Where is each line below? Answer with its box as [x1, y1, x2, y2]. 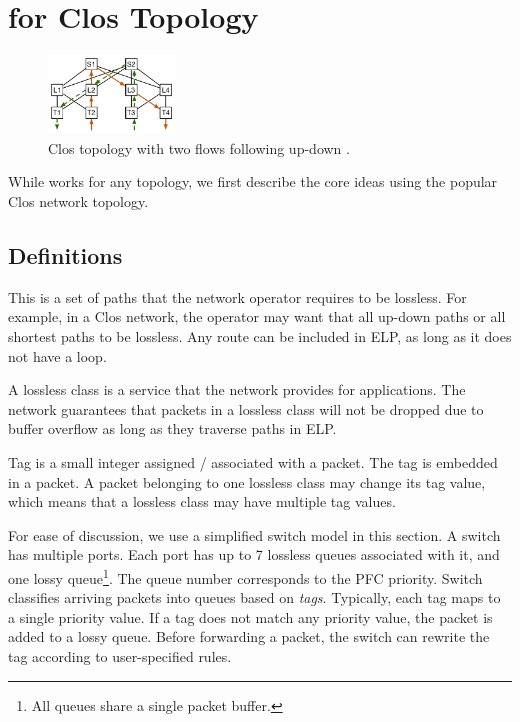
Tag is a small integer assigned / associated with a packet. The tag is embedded [8, 452, 498, 472]
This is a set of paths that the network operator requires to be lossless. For [8, 286, 467, 307]
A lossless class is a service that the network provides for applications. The [8, 379, 466, 400]
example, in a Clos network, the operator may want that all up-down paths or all [8, 306, 506, 327]
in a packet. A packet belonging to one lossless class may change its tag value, [8, 471, 486, 492]
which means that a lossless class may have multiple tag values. [8, 491, 396, 512]
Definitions [8, 240, 123, 271]
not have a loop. [8, 345, 107, 366]
